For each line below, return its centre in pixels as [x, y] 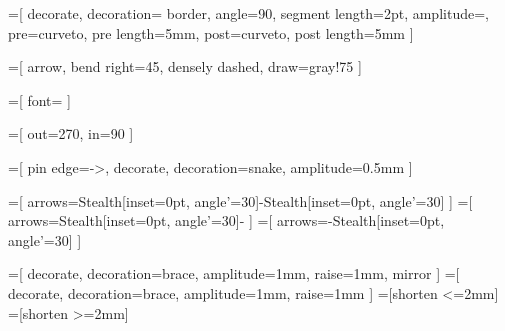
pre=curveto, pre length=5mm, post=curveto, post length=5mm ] [211, 32]
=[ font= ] [40, 99]
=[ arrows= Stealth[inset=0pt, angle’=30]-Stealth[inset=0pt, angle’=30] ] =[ [240, 200]
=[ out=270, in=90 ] [71, 133]
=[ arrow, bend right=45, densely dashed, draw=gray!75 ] [185, 66]
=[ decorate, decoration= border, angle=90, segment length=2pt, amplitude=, [248, 13]
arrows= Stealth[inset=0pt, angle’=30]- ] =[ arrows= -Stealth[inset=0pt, [226, 220]
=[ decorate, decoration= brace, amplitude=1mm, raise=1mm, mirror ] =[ [234, 273]
